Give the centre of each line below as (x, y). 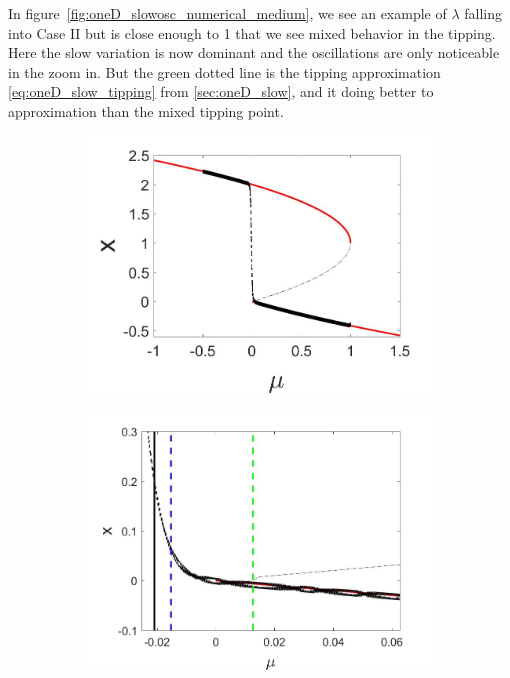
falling (483, 13)
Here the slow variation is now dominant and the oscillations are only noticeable (254, 52)
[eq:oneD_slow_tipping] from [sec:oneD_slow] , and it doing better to (221, 91)
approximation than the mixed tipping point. (146, 110)
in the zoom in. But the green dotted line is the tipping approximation (224, 71)
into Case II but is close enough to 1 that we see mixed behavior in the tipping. (252, 32)
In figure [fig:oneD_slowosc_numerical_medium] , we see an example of (227, 13)
